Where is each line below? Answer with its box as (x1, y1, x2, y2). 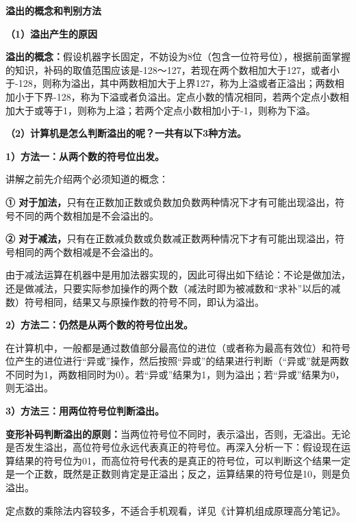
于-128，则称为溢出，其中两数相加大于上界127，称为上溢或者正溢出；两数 (5, 76, 335, 90)
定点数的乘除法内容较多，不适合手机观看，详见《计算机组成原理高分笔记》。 (5, 503, 346, 517)
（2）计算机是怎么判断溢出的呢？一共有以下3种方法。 (5, 126, 247, 140)
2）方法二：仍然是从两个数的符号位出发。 (5, 317, 194, 332)
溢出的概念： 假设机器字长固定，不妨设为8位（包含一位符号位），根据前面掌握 (5, 49, 351, 64)
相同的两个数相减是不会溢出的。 (14, 244, 159, 259)
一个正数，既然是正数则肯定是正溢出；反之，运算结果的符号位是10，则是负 (14, 467, 351, 481)
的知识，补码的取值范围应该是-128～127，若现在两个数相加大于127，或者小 (5, 62, 340, 77)
